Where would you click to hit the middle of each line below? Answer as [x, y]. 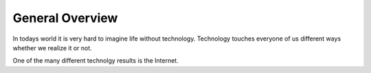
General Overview [65, 18]
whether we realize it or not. [52, 48]
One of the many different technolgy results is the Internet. [95, 61]
